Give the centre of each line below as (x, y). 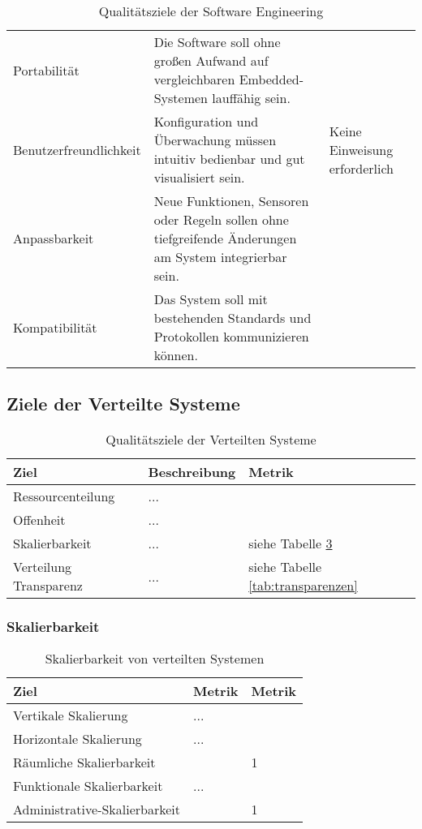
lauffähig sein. (251, 98)
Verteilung (43, 567)
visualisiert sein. (199, 177)
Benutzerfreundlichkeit (77, 149)
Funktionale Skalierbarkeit (88, 786)
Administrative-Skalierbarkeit (97, 810)
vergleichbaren (194, 79)
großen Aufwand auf (211, 60)
